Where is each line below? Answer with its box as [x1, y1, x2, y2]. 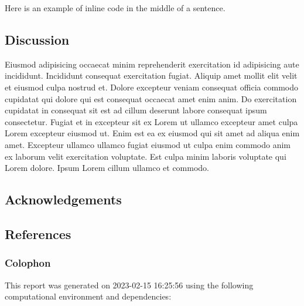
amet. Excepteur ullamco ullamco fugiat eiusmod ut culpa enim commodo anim [5, 138, 291, 150]
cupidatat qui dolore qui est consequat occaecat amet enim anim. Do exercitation [5, 92, 297, 105]
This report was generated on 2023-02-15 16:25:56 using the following [5, 278, 254, 291]
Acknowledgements [5, 190, 122, 209]
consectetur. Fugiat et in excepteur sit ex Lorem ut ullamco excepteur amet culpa [5, 115, 298, 127]
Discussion [5, 30, 70, 48]
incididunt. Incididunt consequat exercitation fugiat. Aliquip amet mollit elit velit [5, 69, 298, 82]
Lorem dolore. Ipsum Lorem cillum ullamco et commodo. [5, 162, 209, 174]
